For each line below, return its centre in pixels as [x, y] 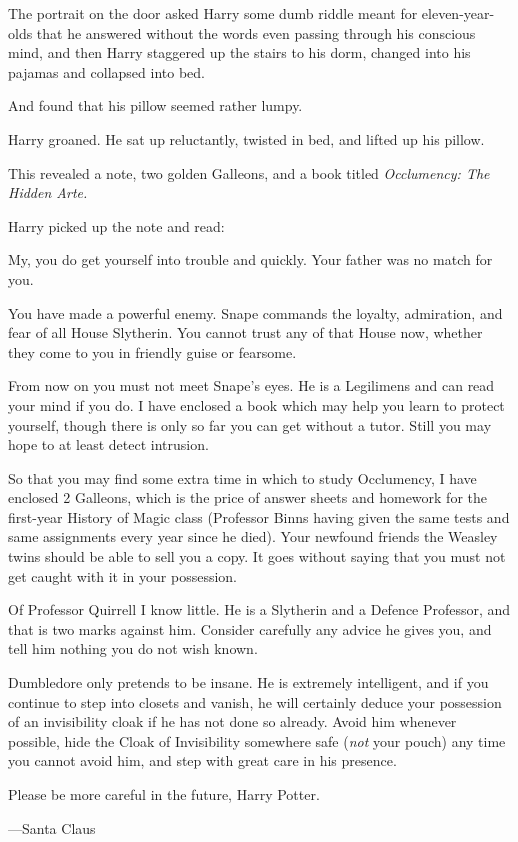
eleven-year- [458, 13]
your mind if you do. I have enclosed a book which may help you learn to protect [256, 404]
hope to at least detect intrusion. [108, 444]
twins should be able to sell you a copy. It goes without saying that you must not [257, 556]
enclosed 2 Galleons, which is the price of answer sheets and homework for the [247, 497]
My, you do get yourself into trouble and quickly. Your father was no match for [250, 259]
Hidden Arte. [48, 192]
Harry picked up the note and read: [116, 225]
